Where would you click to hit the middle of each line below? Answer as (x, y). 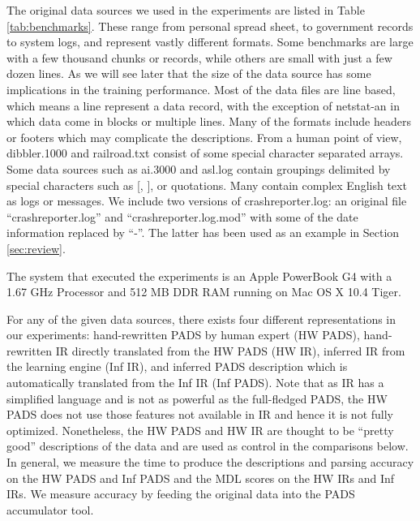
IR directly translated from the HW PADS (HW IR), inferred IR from (230, 350)
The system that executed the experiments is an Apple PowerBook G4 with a (199, 276)
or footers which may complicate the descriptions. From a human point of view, (204, 137)
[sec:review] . (36, 248)
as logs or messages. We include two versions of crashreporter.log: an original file (207, 201)
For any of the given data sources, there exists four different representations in (201, 319)
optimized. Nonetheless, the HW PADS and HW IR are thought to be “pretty (200, 430)
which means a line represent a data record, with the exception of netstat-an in (203, 105)
